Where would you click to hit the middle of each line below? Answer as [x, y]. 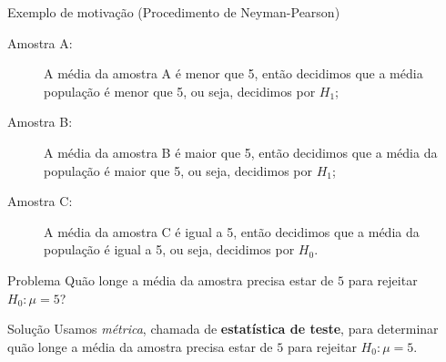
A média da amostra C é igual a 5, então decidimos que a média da [232, 231]
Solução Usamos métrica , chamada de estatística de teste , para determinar [223, 329]
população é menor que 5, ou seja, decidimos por [180, 91]
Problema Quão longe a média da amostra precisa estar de [171, 279]
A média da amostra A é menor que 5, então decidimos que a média [233, 73]
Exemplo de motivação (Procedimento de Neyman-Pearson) [174, 12]
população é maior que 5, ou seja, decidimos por [178, 170]
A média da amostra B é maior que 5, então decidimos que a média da [241, 152]
